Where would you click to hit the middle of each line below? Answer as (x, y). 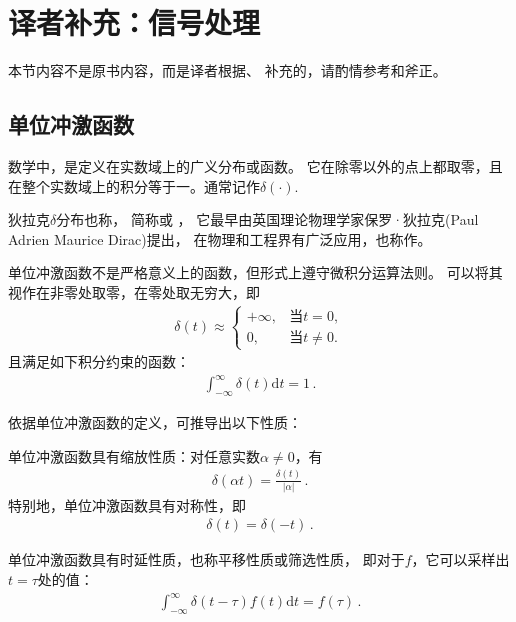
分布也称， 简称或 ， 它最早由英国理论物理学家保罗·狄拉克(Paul (267, 219)
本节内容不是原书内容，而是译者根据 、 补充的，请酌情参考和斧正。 (227, 70)
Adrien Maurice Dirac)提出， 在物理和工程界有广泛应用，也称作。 (220, 238)
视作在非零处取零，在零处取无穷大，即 (134, 291)
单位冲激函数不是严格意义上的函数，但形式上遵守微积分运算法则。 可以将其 (255, 272)
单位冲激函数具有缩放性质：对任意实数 (134, 455)
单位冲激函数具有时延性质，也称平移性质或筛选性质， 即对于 (206, 559)
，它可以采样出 (460, 559)
